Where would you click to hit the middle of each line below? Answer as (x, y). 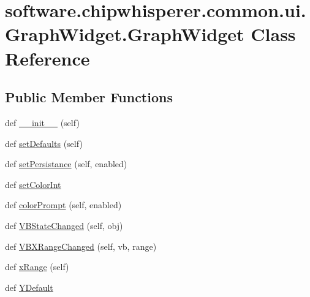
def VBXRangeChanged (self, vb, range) (81, 246)
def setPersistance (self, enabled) (66, 164)
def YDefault (29, 287)
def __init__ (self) (42, 122)
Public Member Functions (89, 97)
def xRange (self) (37, 267)
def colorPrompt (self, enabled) (63, 205)
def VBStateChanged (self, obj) (64, 225)
